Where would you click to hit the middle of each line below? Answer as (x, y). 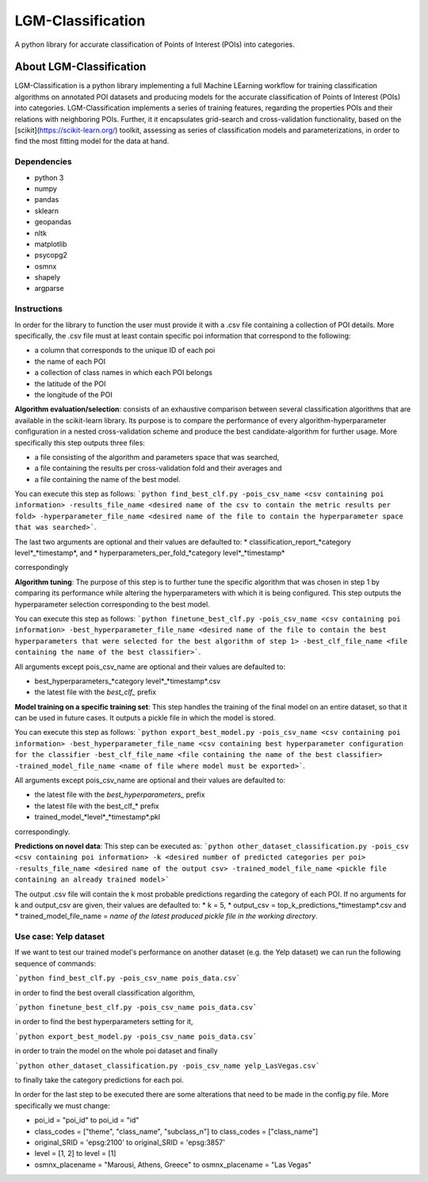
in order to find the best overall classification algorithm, (105, 993)
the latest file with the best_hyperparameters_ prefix (120, 795)
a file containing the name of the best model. (108, 479)
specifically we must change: (62, 1105)
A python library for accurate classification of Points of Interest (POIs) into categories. (155, 44)
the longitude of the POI (73, 394)
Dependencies (44, 162)
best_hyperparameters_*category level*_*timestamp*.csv (128, 681)
